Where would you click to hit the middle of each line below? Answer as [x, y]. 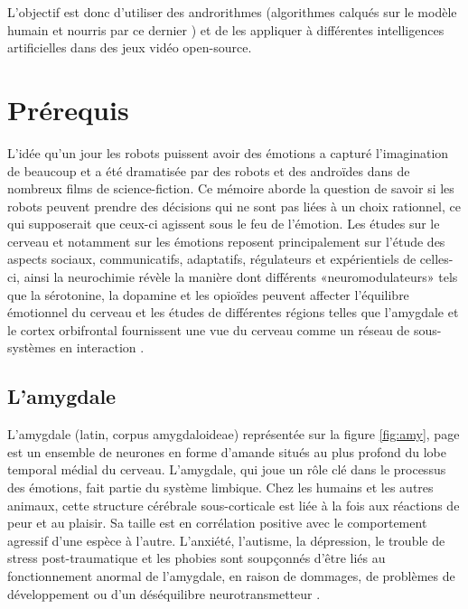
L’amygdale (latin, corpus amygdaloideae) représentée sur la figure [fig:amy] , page [234, 434]
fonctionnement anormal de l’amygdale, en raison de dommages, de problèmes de [231, 575]
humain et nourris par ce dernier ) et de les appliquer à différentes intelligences [226, 29]
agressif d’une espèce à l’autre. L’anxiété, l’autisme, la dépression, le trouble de [226, 540]
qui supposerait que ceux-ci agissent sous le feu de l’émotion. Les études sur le [224, 224]
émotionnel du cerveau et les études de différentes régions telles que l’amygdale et [233, 312]
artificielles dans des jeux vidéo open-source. [130, 47]
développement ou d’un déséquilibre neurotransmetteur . [164, 593]
